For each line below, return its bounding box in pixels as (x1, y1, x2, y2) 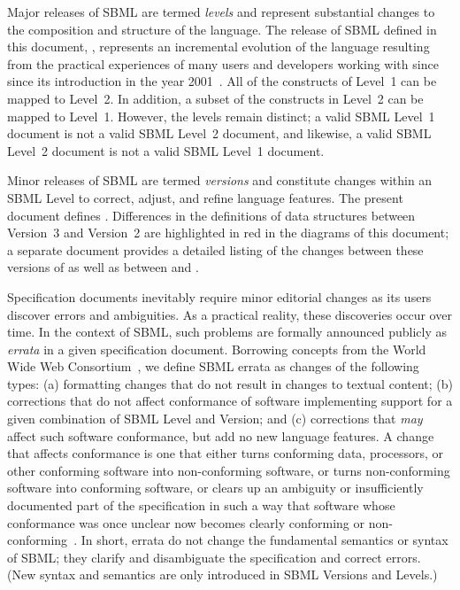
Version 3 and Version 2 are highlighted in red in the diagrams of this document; (7, 223, 449, 242)
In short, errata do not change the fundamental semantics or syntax (80, 531, 448, 549)
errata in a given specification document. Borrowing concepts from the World (7, 339, 426, 358)
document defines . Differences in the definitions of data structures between (7, 206, 416, 224)
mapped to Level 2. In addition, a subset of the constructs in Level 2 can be (7, 89, 424, 107)
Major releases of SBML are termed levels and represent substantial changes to (7, 3, 435, 20)
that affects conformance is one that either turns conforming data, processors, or (7, 444, 444, 462)
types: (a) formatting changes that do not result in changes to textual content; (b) (7, 374, 453, 392)
